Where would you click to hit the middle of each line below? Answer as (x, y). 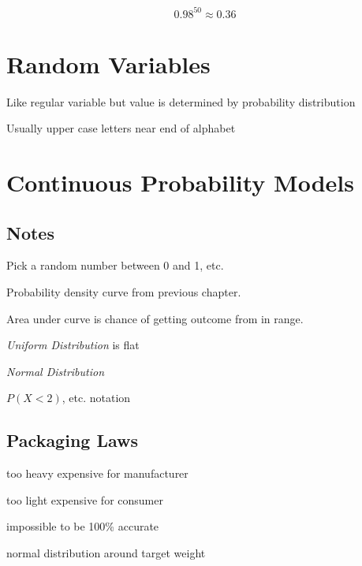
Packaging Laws (73, 440)
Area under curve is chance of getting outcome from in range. (155, 318)
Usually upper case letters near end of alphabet (121, 128)
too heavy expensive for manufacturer (97, 473)
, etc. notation (96, 398)
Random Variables (108, 63)
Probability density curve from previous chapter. (124, 291)
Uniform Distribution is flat (73, 345)
